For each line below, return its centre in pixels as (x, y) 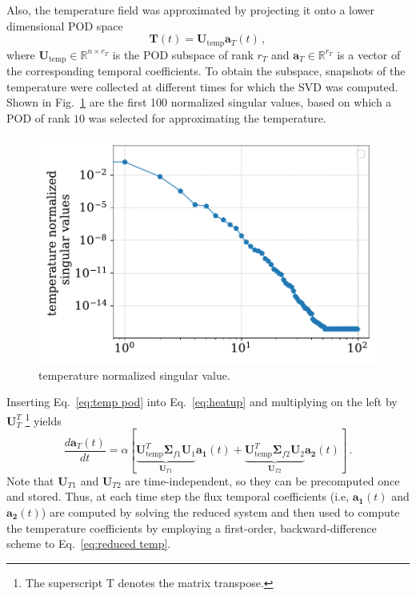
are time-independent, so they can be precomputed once (262, 480)
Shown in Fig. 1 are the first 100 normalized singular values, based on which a (199, 102)
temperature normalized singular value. (134, 375)
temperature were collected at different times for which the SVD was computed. (202, 86)
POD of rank (38, 117)
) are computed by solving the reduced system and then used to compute (220, 511)
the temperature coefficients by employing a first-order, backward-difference (192, 528)
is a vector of (369, 54)
